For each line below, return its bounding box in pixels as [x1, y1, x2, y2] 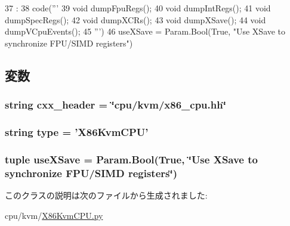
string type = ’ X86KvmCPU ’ [5, 124, 149, 139]
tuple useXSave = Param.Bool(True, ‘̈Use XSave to [5, 151, 258, 166]
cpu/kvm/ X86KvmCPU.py [5, 209, 103, 221]
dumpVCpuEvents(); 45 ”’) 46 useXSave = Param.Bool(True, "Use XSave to [5, 25, 286, 38]
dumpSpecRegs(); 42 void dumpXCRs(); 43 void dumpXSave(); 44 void [5, 13, 266, 26]
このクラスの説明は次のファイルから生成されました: [5, 188, 208, 201]
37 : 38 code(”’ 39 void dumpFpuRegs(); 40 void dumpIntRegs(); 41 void [5, 2, 271, 14]
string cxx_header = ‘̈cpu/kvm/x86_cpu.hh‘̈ [5, 97, 226, 112]
